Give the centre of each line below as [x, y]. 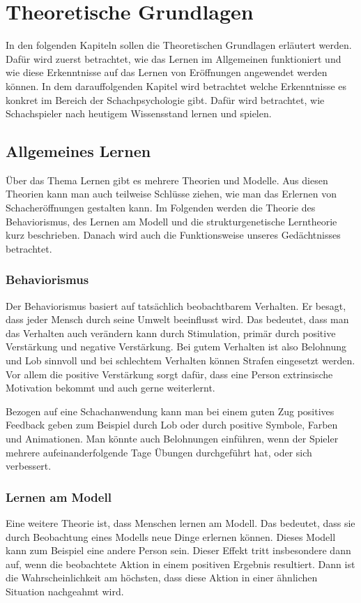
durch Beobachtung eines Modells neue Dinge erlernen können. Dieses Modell [171, 536]
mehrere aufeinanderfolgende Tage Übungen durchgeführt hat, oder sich [159, 452]
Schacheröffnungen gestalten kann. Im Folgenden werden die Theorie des [161, 208]
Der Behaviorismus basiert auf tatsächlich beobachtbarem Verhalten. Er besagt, [176, 305]
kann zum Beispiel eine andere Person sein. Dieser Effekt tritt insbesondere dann [178, 550]
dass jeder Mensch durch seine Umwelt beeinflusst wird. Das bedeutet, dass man [177, 319]
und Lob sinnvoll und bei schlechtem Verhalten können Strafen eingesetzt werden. [180, 360]
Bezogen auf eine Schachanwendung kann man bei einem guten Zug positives [170, 411]
